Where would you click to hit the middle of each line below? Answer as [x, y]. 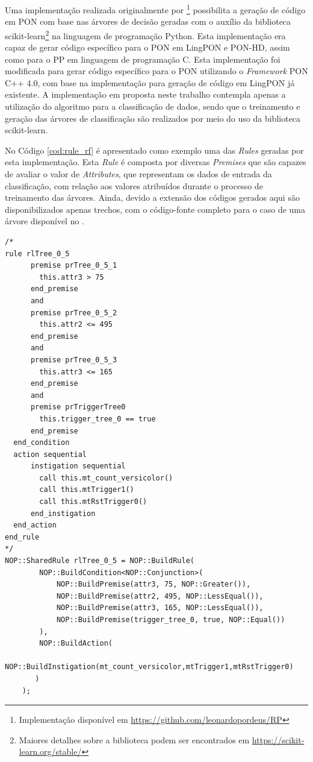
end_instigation [63, 513]
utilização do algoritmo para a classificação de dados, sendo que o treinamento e [153, 106]
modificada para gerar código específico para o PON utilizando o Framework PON [156, 71]
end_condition [42, 443]
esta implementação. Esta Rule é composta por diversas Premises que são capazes [156, 162]
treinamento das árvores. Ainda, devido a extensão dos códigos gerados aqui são [152, 197]
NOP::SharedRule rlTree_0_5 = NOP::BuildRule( [100, 561]
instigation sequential [78, 466]
